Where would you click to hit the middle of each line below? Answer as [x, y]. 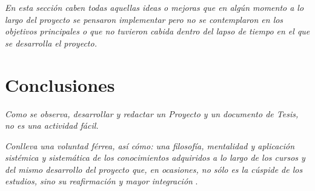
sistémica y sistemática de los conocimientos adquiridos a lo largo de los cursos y [155, 157]
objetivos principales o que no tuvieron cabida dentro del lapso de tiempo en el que [157, 31]
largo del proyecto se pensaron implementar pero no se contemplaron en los [144, 19]
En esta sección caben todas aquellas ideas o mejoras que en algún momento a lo [154, 7]
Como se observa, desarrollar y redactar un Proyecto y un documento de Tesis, [152, 113]
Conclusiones [60, 84]
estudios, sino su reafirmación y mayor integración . [101, 181]
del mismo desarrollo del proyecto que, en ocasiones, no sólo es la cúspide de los [154, 169]
